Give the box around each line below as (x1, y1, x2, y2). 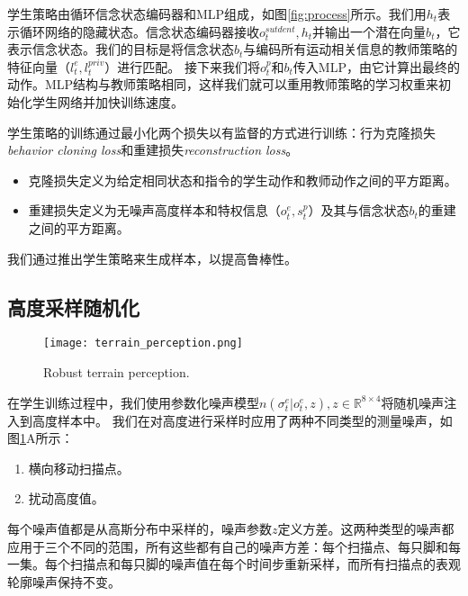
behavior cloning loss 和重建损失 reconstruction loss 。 (7, 140, 299, 159)
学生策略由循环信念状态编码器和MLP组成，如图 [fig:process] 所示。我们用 (7, 5, 427, 23)
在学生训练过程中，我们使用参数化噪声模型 (7, 393, 259, 411)
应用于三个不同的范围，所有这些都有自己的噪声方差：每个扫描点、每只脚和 (7, 537, 448, 555)
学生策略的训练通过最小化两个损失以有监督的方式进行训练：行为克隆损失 (7, 122, 436, 141)
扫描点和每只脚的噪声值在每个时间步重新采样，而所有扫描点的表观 (69, 555, 461, 573)
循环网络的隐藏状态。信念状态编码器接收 (19, 22, 259, 41)
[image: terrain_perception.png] (43, 337, 243, 350)
